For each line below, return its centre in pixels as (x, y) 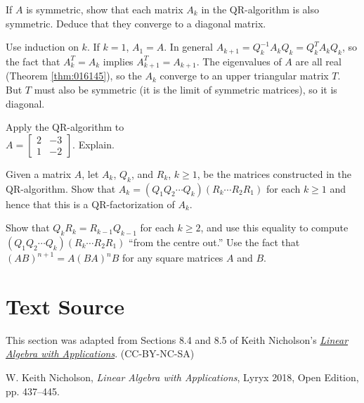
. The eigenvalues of (239, 61)
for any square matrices (173, 257)
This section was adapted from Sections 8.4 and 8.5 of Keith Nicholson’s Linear (177, 339)
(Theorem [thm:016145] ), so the (74, 76)
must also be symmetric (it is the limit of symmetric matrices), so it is (186, 90)
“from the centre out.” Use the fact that (214, 242)
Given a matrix (39, 173)
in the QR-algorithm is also (260, 9)
